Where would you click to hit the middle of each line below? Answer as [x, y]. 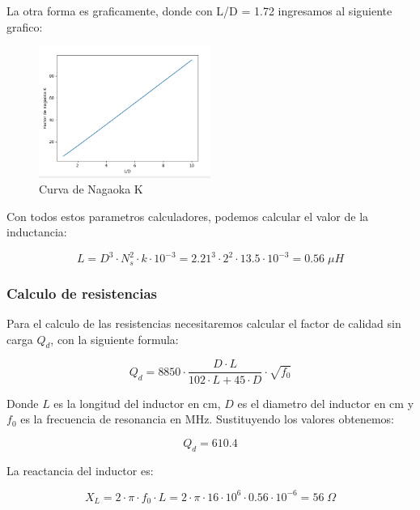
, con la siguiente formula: [115, 339]
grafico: [25, 26]
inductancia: [37, 232]
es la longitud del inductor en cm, [137, 403]
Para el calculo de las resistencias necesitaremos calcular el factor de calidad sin [204, 323]
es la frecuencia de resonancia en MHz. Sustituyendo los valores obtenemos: [207, 419]
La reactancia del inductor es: [80, 470]
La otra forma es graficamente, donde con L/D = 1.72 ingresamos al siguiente [199, 11]
